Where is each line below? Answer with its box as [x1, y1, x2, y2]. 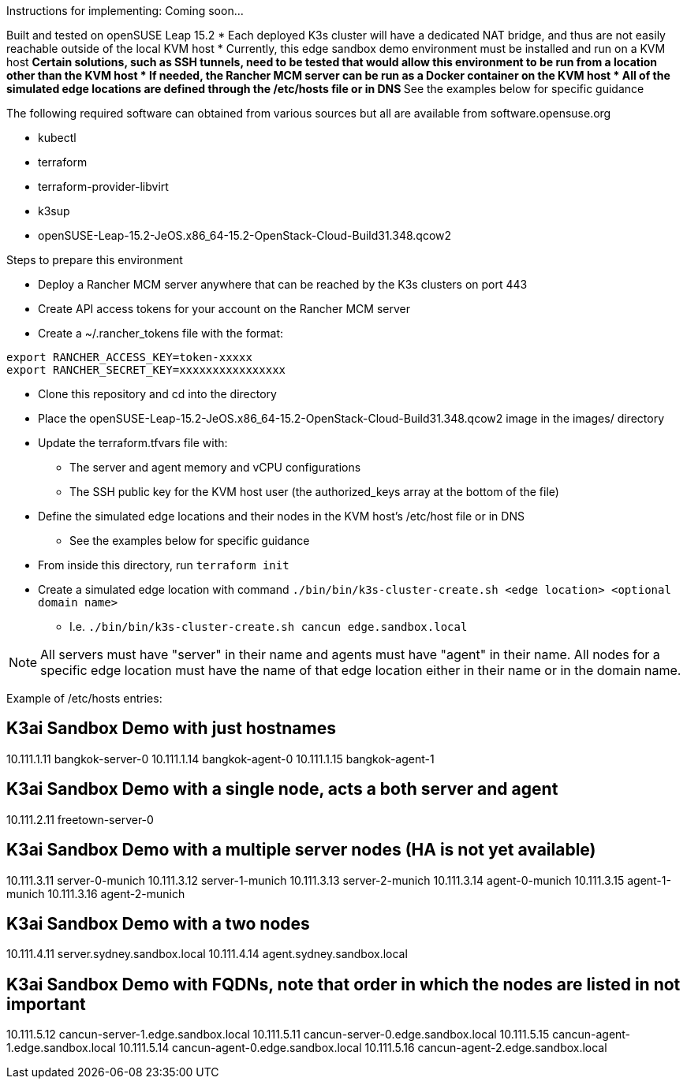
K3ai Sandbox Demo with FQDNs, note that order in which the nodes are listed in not [6, 974, 681, 994]
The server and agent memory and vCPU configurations [69, 460, 361, 474]
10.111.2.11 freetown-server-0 [6, 812, 154, 826]
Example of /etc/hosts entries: [6, 692, 162, 705]
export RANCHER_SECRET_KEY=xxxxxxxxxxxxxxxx [6, 364, 286, 376]
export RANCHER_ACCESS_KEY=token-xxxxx [6, 351, 252, 364]
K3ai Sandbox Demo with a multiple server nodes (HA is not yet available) [6, 840, 596, 860]
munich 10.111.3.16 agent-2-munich [6, 886, 185, 900]
